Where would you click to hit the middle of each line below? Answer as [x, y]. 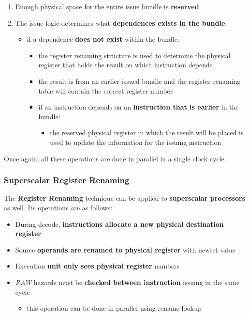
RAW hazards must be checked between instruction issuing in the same [127, 282]
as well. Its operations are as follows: [58, 207]
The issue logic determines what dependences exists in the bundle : [121, 23]
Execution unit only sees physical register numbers [97, 266]
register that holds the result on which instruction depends [125, 65]
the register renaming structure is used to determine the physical [134, 55]
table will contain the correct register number [106, 90]
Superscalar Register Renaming [67, 180]
